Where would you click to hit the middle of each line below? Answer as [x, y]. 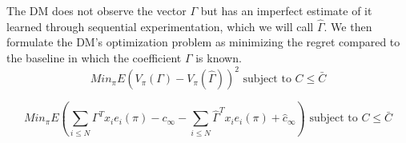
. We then [348, 26]
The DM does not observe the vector [96, 10]
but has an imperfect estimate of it [286, 10]
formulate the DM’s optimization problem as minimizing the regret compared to [203, 42]
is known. [219, 58]
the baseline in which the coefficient [94, 58]
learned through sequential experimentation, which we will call [160, 26]
